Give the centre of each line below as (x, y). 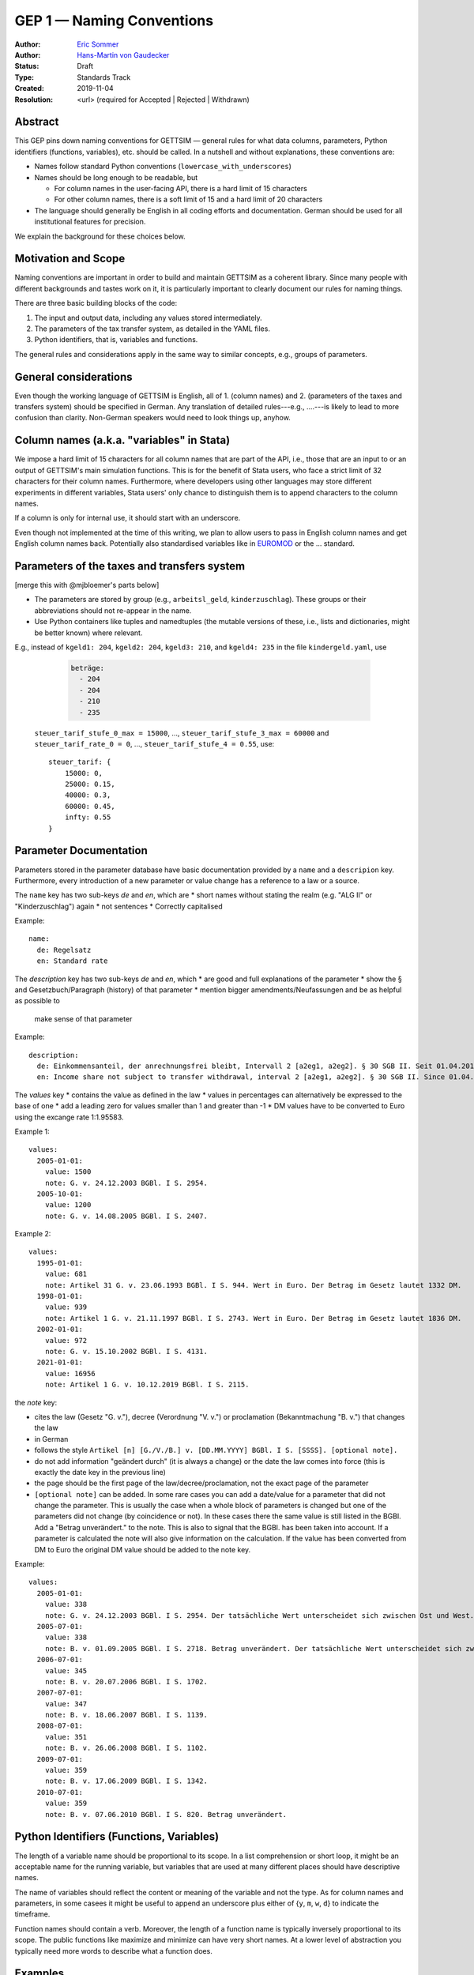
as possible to (38, 1001)
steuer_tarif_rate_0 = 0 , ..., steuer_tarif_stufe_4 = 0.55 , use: (154, 743)
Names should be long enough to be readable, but (116, 177)
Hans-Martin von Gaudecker (123, 55)
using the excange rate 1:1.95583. (69, 1117)
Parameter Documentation (81, 850)
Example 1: (32, 1131)
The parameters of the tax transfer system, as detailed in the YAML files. (152, 329)
